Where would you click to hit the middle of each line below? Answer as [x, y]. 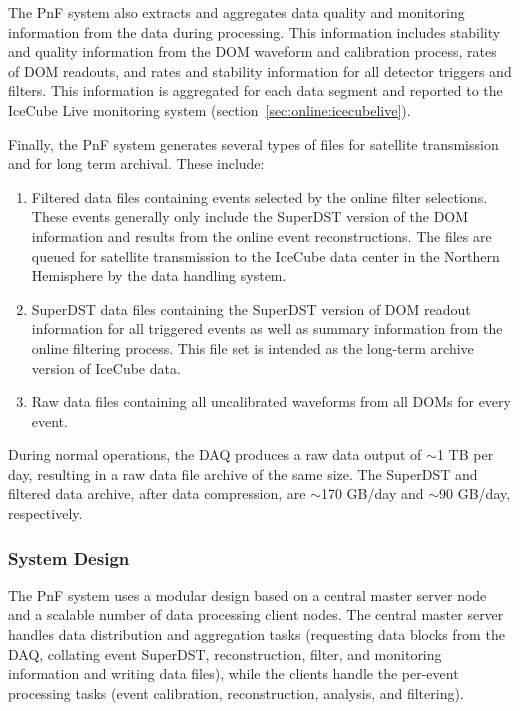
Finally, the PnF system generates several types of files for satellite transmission [253, 143]
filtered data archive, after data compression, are [157, 493]
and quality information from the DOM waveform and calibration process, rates [252, 51]
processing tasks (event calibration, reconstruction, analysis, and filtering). [236, 692]
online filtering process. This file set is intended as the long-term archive [252, 347]
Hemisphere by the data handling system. [159, 275]
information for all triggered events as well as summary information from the [267, 328]
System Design [69, 557]
